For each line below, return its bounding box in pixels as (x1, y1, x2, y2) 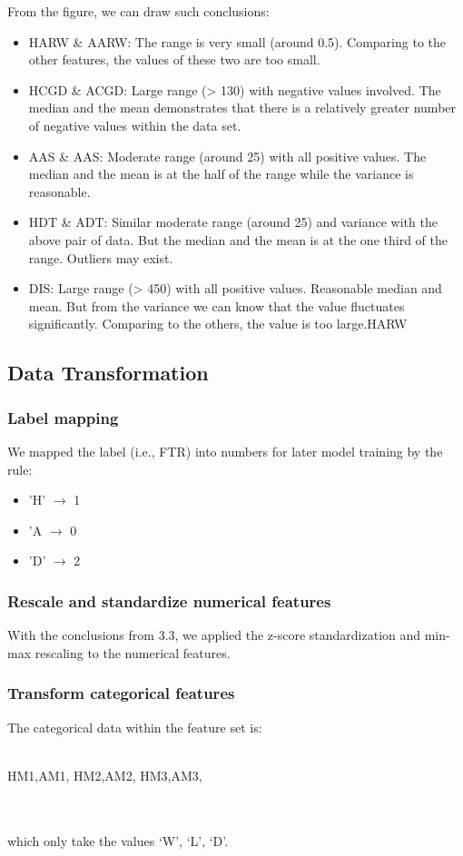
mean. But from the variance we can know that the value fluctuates (28, 296, 405, 315)
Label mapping (7, 406, 119, 428)
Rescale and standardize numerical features (7, 589, 331, 612)
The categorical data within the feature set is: (7, 717, 262, 736)
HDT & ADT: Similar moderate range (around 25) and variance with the (28, 212, 438, 231)
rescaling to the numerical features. (34, 643, 231, 662)
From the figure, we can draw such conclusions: (7, 2, 270, 20)
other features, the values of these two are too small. (28, 50, 320, 69)
